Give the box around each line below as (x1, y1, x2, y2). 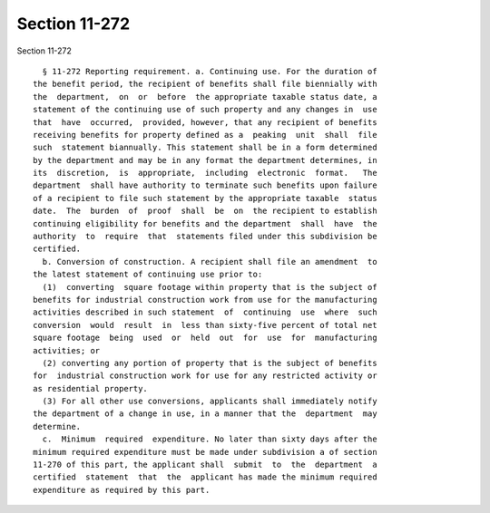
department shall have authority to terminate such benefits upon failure (33, 180, 377, 190)
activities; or (33, 345, 101, 355)
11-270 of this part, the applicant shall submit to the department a (33, 460, 377, 470)
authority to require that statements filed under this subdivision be (33, 231, 377, 242)
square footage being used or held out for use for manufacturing (33, 333, 377, 344)
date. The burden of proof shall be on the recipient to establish (33, 206, 377, 217)
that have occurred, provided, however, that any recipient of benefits (33, 117, 377, 127)
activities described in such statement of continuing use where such (33, 307, 377, 317)
